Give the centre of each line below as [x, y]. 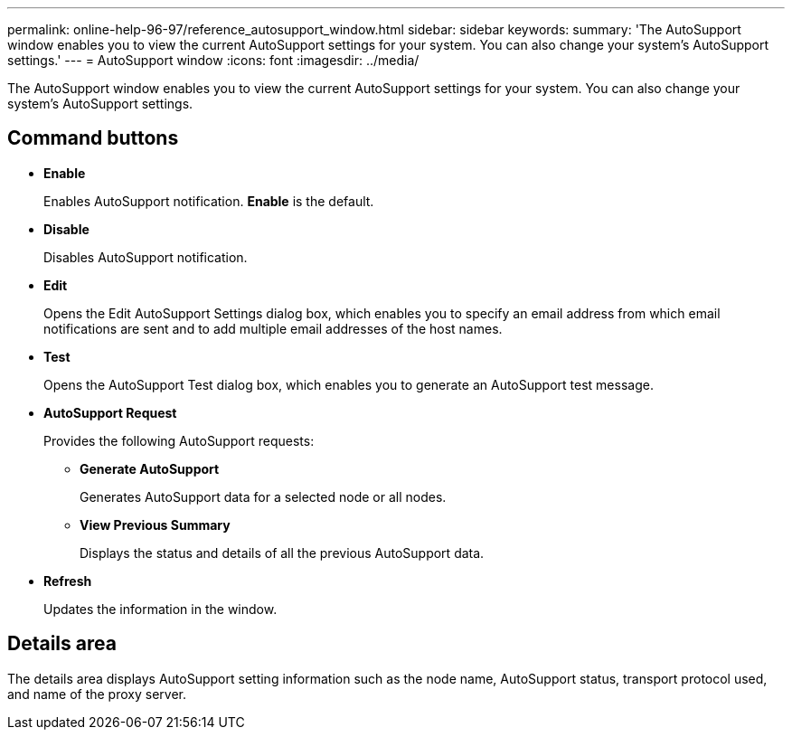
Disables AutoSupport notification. [146, 257]
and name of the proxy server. [97, 694]
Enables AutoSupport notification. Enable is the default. [209, 201]
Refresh [68, 581]
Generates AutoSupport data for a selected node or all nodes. [263, 496]
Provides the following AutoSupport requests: [179, 440]
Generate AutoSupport [150, 468]
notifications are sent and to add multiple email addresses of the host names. [273, 328]
